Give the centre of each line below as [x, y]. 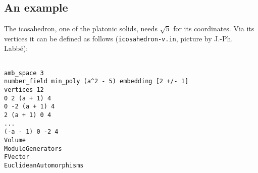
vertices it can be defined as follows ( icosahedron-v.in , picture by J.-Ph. [119, 38]
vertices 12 [24, 90]
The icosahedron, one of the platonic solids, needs [81, 28]
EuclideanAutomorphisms [44, 165]
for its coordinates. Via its [214, 28]
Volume [15, 140]
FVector [17, 157]
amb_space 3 [24, 73]
